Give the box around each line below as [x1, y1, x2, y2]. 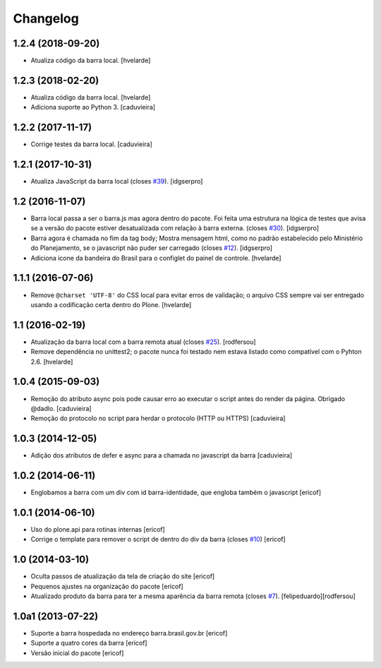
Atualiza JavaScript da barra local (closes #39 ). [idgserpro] [30, 177, 203, 186]
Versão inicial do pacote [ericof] [30, 648, 124, 657]
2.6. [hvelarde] [30, 357, 73, 366]
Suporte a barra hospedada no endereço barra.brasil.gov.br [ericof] [30, 629, 228, 638]
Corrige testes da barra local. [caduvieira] [30, 140, 153, 148]
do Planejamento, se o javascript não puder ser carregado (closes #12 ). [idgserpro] [30, 244, 273, 252]
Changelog [13, 11, 79, 26]
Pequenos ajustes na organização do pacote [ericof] [30, 582, 183, 590]
